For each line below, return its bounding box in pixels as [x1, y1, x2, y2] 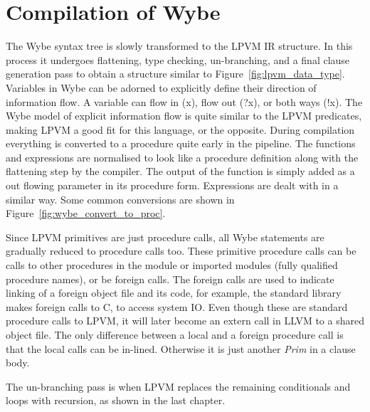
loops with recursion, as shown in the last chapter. [6, 393, 226, 408]
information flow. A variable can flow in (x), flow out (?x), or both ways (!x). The [6, 94, 363, 109]
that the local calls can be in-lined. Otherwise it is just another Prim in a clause [6, 341, 356, 356]
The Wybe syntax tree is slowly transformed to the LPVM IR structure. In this [6, 38, 353, 53]
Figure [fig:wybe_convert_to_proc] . [6, 206, 166, 221]
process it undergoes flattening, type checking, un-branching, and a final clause [6, 52, 350, 67]
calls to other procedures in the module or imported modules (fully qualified [6, 258, 338, 273]
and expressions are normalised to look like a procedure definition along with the [6, 149, 359, 164]
